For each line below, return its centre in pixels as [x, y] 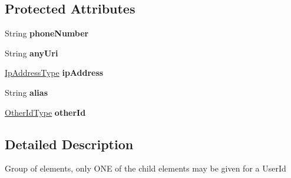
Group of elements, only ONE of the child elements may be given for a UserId [145, 168]
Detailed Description [69, 144]
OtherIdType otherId [45, 112]
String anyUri [32, 53]
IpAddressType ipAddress [54, 73]
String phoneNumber [47, 33]
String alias [27, 92]
